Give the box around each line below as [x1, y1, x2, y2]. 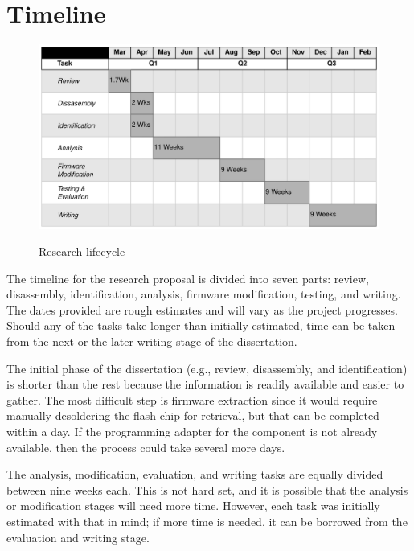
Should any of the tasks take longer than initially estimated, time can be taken [6, 317, 396, 334]
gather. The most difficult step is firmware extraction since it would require [6, 391, 378, 408]
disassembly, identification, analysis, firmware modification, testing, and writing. [6, 286, 401, 302]
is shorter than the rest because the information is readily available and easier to [6, 376, 404, 393]
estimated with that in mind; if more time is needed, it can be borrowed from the [6, 513, 408, 530]
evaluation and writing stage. [6, 528, 150, 545]
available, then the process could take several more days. [6, 438, 285, 455]
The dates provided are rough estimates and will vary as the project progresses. [6, 301, 398, 318]
